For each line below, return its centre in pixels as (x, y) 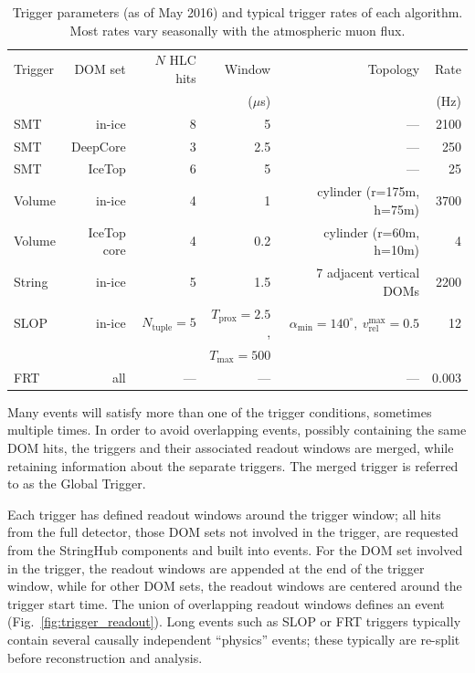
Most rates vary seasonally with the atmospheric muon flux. (237, 30)
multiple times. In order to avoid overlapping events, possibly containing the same (237, 430)
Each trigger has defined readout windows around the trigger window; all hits (224, 514)
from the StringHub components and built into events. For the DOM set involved (235, 549)
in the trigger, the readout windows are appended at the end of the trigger (216, 568)
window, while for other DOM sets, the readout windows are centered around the (235, 586)
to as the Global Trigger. (77, 484)
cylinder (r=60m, (372, 231)
